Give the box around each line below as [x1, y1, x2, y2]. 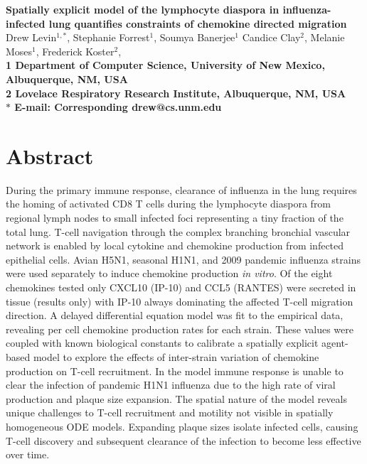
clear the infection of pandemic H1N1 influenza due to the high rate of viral [6, 377, 336, 392]
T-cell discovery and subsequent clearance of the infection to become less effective [6, 433, 361, 448]
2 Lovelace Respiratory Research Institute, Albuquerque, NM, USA [6, 85, 346, 100]
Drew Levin [6, 30, 57, 45]
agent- [321, 335, 349, 350]
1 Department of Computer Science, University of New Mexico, [6, 58, 325, 72]
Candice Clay [242, 30, 301, 45]
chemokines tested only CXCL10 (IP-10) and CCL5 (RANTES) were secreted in [6, 280, 356, 295]
